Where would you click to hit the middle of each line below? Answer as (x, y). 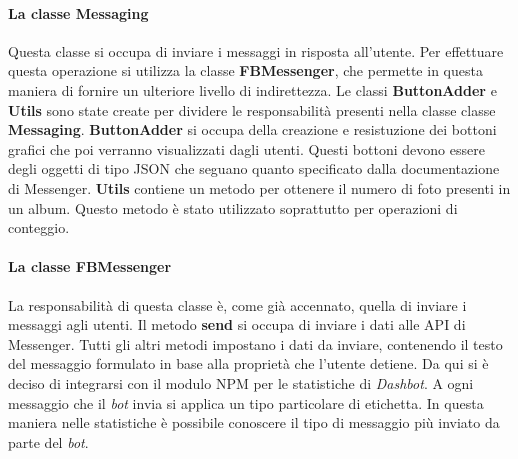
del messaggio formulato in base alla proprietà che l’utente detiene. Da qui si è (248, 363)
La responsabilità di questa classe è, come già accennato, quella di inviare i (237, 304)
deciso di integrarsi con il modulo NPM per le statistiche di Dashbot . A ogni (241, 382)
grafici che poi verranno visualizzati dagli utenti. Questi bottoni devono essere (246, 148)
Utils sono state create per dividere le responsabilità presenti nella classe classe (252, 109)
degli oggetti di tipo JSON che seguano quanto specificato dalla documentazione (254, 168)
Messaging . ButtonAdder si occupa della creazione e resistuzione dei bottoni (252, 129)
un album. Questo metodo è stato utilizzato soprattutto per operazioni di (233, 207)
